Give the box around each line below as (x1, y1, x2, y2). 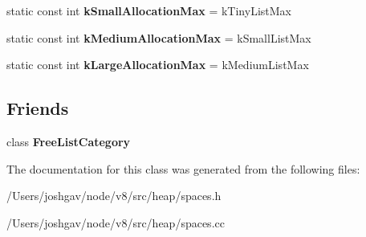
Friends (6, 96, 69, 121)
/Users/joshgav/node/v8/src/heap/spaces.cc (6, 214, 225, 231)
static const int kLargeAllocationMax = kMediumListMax (6, 56, 309, 73)
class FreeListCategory (6, 133, 131, 149)
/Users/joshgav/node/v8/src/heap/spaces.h (6, 187, 222, 204)
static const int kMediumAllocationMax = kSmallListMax (6, 29, 311, 46)
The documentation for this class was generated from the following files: (6, 160, 360, 177)
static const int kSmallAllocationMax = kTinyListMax (6, 2, 291, 18)
